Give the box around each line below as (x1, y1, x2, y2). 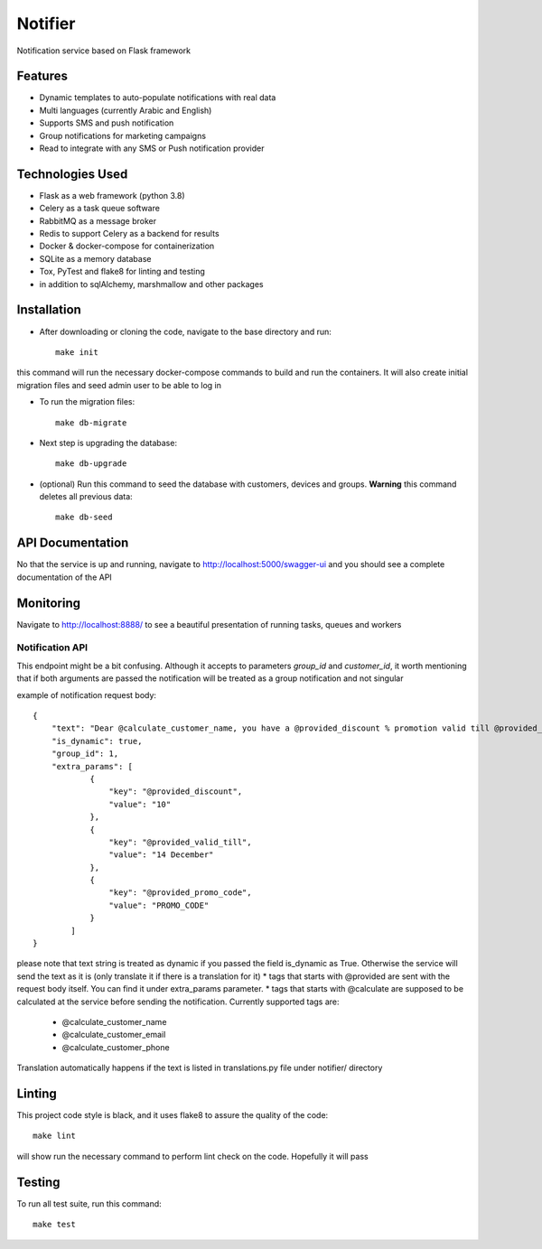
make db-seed (55, 512, 113, 523)
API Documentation (16, 536, 129, 551)
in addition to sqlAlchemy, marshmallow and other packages (39, 278, 264, 289)
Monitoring (16, 595, 81, 611)
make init (55, 347, 98, 357)
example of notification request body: (16, 689, 157, 700)
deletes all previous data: (39, 491, 133, 502)
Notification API (16, 641, 89, 654)
